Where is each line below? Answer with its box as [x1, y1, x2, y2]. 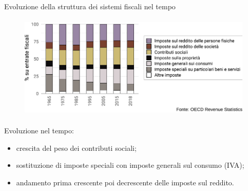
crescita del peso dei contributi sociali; [16, 142, 137, 153]
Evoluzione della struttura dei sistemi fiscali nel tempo [4, 1, 176, 11]
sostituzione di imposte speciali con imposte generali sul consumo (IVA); [16, 160, 244, 170]
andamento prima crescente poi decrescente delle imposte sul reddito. [16, 177, 234, 187]
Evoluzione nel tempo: [4, 125, 74, 136]
